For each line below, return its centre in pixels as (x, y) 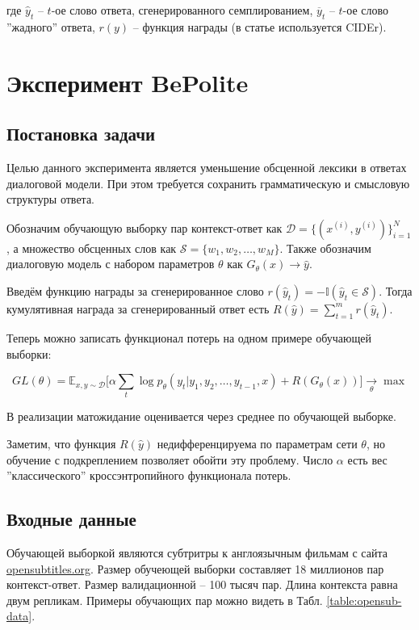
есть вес (367, 459)
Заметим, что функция (61, 444)
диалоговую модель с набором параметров (111, 264)
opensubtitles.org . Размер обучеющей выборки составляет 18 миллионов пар (195, 568)
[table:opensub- (364, 600)
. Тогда (396, 290)
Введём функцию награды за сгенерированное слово (135, 290)
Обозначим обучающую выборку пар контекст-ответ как (145, 227)
